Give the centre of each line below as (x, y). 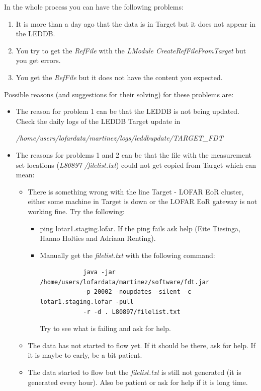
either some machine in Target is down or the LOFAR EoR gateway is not (143, 201)
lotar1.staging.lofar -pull (87, 302)
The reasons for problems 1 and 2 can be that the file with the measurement (134, 154)
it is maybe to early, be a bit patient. (85, 355)
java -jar (99, 272)
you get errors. (38, 60)
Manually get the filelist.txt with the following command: (127, 255)
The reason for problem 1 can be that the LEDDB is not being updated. (128, 111)
